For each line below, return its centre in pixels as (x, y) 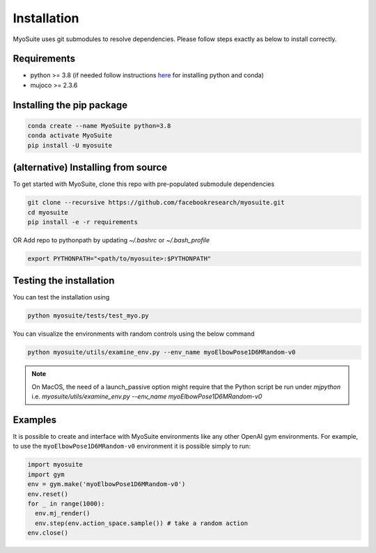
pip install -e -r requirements (83, 222)
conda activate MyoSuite (70, 135)
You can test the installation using (61, 297)
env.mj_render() (63, 513)
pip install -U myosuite (70, 145)
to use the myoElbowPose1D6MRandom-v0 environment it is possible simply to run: (132, 446)
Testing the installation (64, 281)
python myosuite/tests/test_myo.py (88, 316)
